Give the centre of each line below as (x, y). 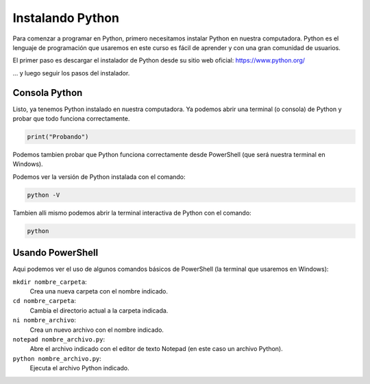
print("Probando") (58, 137)
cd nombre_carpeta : (45, 301)
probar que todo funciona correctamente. (71, 119)
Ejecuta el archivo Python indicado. (79, 368)
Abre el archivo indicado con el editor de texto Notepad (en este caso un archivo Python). (157, 349)
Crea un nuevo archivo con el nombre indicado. (97, 330)
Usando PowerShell (56, 253)
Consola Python (48, 93)
